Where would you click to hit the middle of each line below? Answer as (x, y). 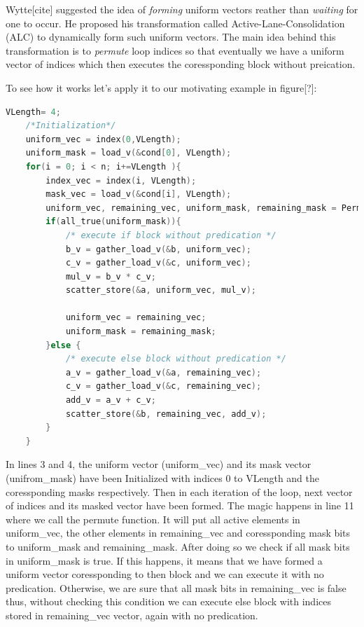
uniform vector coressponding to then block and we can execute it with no (165, 574)
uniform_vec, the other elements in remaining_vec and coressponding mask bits (178, 533)
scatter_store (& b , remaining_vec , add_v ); (166, 414)
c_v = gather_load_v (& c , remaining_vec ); (163, 386)
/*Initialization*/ (71, 126)
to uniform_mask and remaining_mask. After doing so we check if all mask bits (178, 546)
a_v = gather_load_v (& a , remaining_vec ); (163, 372)
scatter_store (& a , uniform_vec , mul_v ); (161, 290)
